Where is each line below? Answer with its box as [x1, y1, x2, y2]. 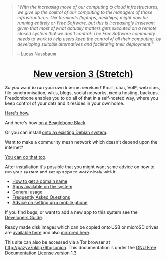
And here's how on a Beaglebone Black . [5, 119, 87, 126]
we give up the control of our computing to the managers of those [17, 9, 153, 15]
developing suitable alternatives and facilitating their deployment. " [17, 41, 154, 47]
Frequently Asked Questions [12, 194, 70, 200]
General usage [12, 189, 43, 195]
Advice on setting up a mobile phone [12, 199, 88, 205]
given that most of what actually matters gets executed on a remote [17, 25, 157, 31]
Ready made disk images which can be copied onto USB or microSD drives [5, 224, 159, 230]
